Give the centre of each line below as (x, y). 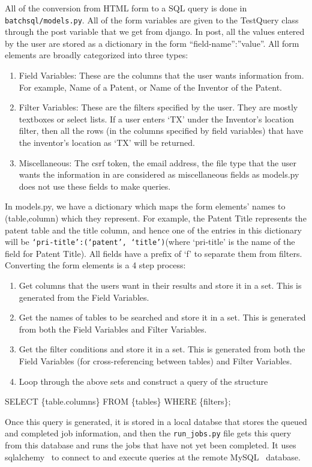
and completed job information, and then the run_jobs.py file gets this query (148, 433)
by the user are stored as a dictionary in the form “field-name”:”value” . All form (152, 43)
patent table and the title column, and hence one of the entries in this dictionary (153, 230)
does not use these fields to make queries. (95, 186)
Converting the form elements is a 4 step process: (95, 265)
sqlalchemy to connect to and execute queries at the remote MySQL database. (153, 456)
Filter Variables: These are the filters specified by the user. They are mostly (158, 107)
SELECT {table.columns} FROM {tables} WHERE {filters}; (118, 401)
